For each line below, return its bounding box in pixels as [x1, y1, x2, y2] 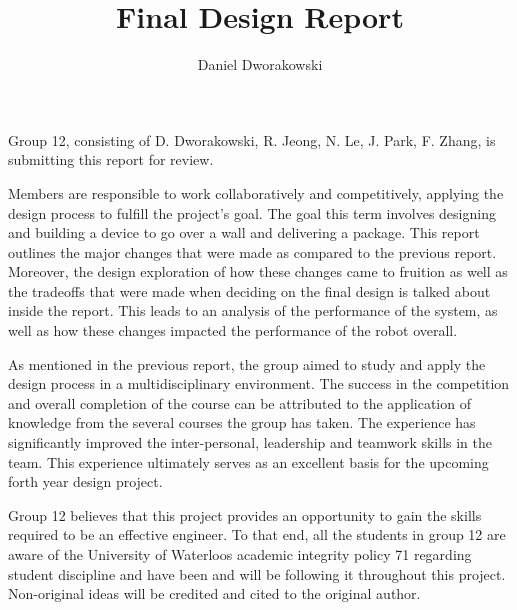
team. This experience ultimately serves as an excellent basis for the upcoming [8, 451, 489, 472]
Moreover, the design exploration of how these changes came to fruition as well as [8, 261, 508, 282]
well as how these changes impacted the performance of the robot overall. [8, 320, 458, 341]
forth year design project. [8, 471, 163, 492]
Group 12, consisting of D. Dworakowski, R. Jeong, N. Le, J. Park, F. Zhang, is [8, 129, 496, 150]
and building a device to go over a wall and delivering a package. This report [8, 222, 480, 243]
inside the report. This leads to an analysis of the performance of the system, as [8, 300, 498, 321]
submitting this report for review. [8, 149, 214, 170]
